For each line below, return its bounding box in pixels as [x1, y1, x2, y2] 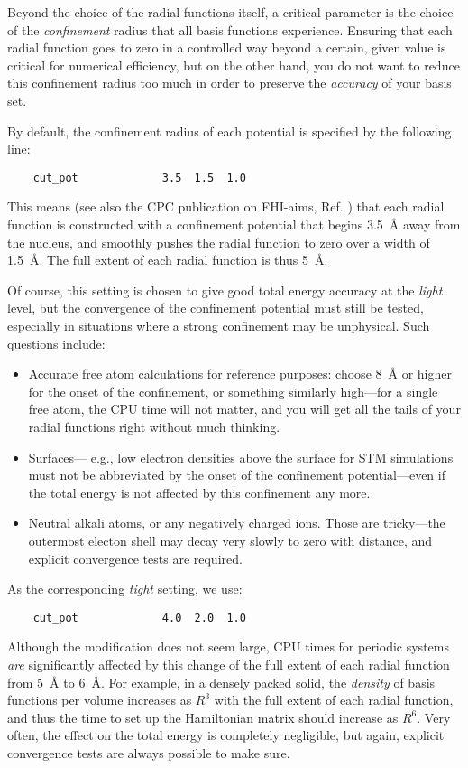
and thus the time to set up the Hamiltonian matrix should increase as [7, 707, 399, 726]
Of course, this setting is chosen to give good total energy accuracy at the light [7, 280, 443, 299]
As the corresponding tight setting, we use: [7, 579, 243, 598]
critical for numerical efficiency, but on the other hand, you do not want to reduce [7, 55, 460, 74]
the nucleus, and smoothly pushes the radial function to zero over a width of [7, 232, 430, 251]
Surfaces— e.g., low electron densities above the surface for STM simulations [28, 447, 454, 466]
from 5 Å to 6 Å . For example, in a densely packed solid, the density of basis [7, 672, 436, 691]
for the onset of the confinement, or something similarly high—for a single [28, 381, 438, 400]
